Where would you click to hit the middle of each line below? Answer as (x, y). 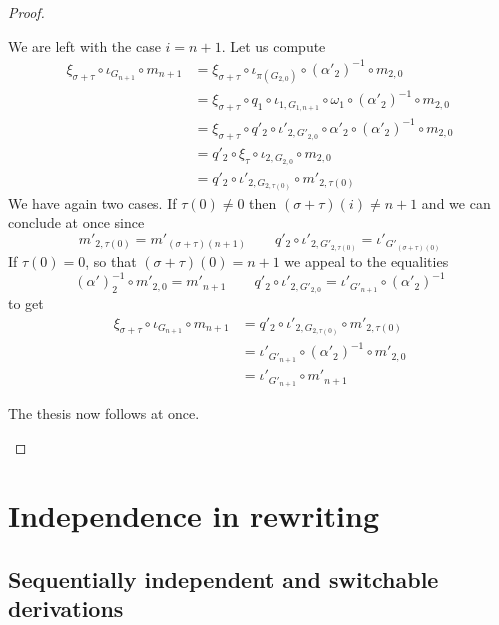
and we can (456, 202)
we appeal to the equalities (366, 261)
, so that (111, 261)
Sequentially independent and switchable (223, 578)
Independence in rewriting (194, 515)
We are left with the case (84, 45)
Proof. (26, 12)
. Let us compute (273, 45)
